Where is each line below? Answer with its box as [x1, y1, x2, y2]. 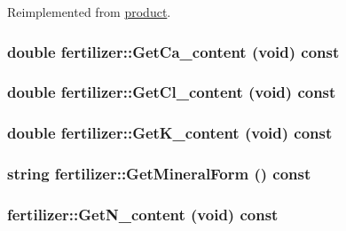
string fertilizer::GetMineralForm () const [7, 163, 311, 185]
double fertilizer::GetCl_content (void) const [7, 81, 336, 103]
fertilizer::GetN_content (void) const [7, 203, 279, 225]
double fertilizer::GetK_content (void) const [7, 122, 333, 144]
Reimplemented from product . [7, 3, 171, 20]
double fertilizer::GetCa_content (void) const [7, 40, 340, 62]
